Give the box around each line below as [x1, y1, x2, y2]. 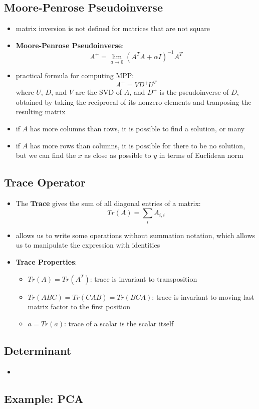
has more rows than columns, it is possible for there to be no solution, [30, 140, 245, 150]
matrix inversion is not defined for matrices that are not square [16, 23, 210, 34]
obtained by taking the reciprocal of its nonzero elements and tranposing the [16, 96, 251, 107]
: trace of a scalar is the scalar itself [64, 318, 174, 328]
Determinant [4, 342, 72, 358]
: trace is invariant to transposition [90, 273, 197, 284]
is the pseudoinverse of [159, 87, 229, 97]
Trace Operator [4, 174, 86, 190]
